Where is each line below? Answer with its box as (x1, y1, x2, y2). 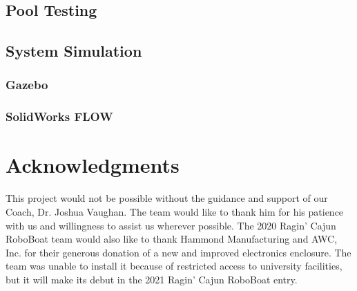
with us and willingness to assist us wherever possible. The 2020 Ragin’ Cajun (6, 218, 336, 232)
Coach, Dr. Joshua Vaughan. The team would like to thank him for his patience (6, 204, 344, 218)
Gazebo (6, 76, 48, 93)
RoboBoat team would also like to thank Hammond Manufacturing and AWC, (6, 232, 338, 246)
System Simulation (6, 40, 142, 62)
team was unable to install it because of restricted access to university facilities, (6, 259, 342, 273)
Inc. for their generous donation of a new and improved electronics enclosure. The (6, 245, 351, 259)
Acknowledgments (6, 151, 180, 179)
